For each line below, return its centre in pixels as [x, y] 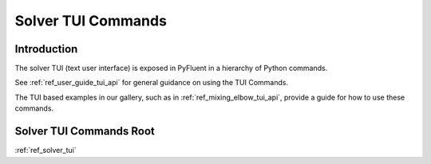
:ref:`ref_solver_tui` [45, 150]
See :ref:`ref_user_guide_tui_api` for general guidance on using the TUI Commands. [152, 83]
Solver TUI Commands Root [85, 131]
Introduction [46, 49]
